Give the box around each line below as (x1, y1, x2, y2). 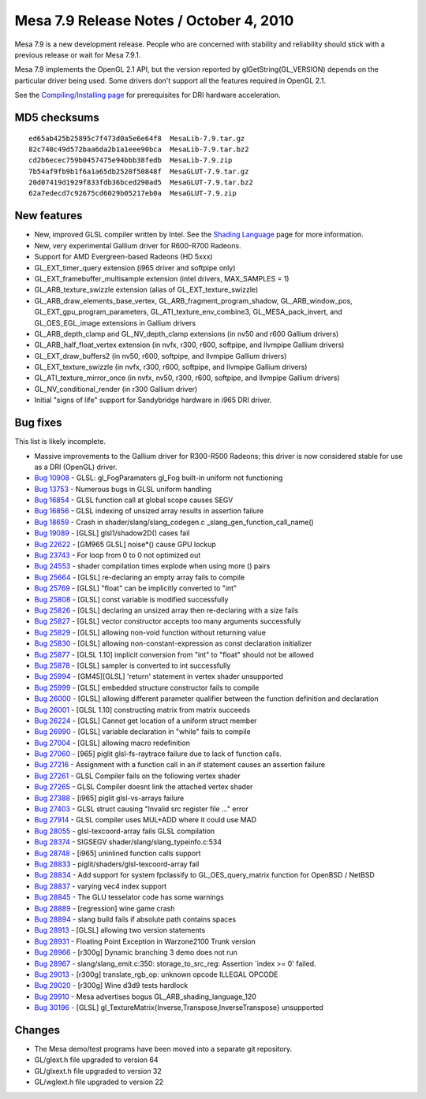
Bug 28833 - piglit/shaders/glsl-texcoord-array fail (34, 859, 200, 869)
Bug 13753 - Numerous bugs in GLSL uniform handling (34, 484, 212, 494)
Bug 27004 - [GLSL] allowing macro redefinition (34, 738, 191, 747)
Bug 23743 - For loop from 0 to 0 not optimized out (34, 550, 201, 560)
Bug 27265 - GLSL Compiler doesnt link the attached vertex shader (34, 782, 253, 792)
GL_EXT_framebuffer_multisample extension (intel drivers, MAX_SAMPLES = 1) (34, 274, 290, 283)
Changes (14, 1023, 61, 1037)
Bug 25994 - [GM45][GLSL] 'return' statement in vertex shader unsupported (34, 672, 284, 681)
